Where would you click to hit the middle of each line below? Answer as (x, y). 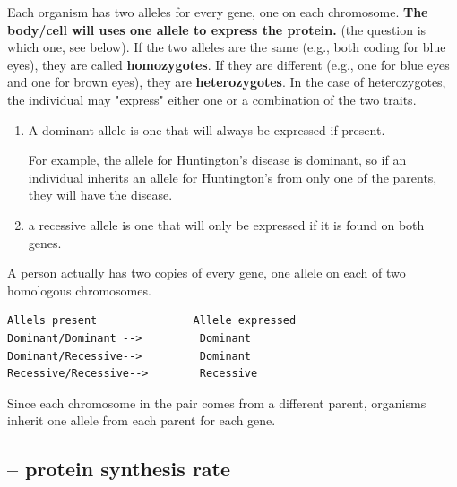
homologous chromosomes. (79, 290)
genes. (45, 242)
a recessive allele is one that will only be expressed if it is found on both (226, 224)
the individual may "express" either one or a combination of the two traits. (212, 99)
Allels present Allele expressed (152, 321)
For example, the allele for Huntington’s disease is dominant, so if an (217, 160)
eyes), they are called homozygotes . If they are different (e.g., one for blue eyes (228, 64)
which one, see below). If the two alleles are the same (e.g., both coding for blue (227, 47)
